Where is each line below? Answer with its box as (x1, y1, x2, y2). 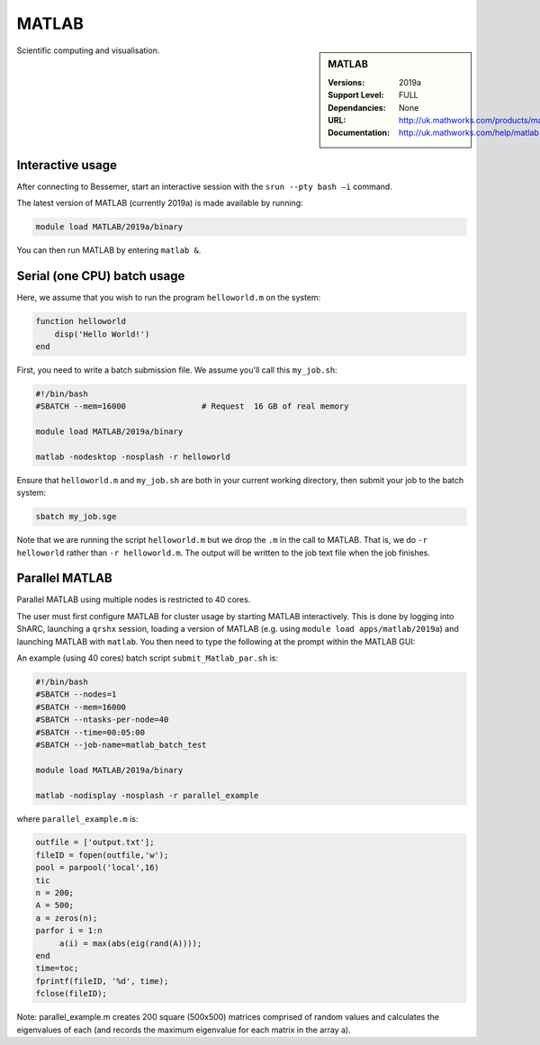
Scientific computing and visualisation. (16, 45, 160, 56)
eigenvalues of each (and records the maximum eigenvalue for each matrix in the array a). (16, 1024, 351, 1035)
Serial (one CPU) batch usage (16, 268, 185, 284)
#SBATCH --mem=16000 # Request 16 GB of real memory (35, 401, 349, 411)
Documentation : (328, 127, 391, 139)
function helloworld (35, 316, 126, 327)
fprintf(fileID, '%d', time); (35, 976, 169, 986)
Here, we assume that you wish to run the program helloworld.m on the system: (16, 293, 321, 303)
